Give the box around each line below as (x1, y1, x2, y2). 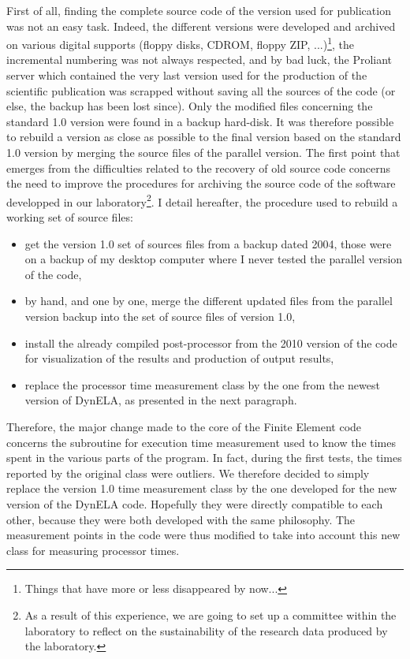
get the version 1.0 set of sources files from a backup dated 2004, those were (24, 235, 392, 251)
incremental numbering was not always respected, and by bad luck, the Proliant (6, 51, 393, 68)
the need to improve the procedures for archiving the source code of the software (6, 175, 396, 192)
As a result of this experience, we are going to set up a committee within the (24, 606, 397, 623)
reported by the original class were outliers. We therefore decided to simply (6, 464, 370, 481)
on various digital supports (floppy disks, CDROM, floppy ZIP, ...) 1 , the (6, 34, 354, 52)
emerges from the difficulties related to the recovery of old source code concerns (6, 159, 391, 176)
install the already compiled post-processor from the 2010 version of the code (24, 334, 397, 351)
